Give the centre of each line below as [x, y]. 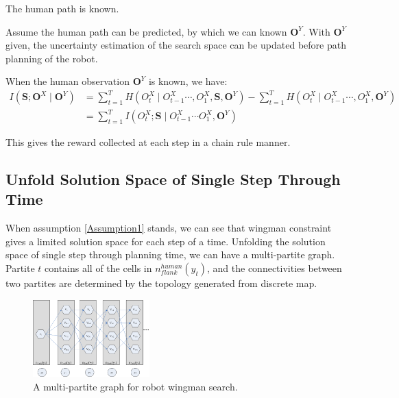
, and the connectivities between [274, 268]
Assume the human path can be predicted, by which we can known [146, 31]
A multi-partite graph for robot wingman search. [135, 386]
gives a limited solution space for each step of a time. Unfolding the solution [166, 241]
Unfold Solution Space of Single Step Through [173, 179]
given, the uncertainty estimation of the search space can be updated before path [176, 45]
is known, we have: [188, 81]
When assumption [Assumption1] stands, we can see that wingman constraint [169, 228]
